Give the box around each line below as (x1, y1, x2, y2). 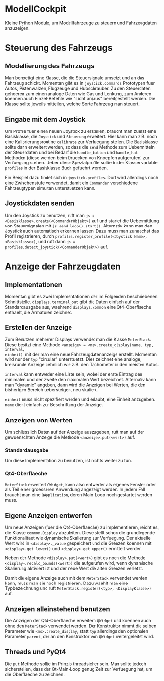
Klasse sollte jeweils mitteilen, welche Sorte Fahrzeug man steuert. (5, 101, 140, 107)
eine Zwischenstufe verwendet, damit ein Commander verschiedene (5, 180, 138, 186)
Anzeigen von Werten (5, 416, 73, 424)
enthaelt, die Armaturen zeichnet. (5, 309, 72, 315)
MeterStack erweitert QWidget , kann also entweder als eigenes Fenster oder (5, 481, 156, 487)
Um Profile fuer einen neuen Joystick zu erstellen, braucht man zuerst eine (5, 128, 157, 134)
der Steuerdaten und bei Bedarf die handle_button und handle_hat (5, 149, 138, 155)
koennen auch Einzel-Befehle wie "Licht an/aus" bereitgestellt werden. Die (5, 96, 156, 101)
